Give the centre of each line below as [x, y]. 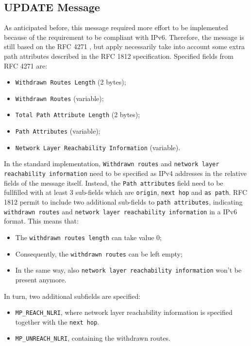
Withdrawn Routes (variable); [59, 98]
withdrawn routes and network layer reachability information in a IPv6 [121, 211]
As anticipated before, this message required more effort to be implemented [116, 27]
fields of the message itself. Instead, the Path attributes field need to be [114, 182]
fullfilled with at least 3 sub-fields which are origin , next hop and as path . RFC [126, 192]
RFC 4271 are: [26, 65]
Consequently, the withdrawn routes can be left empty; [99, 253]
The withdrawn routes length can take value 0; [88, 237]
